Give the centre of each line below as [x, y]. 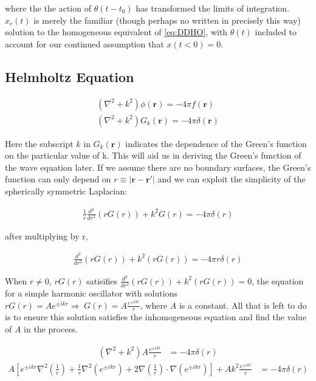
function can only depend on [58, 179]
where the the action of [48, 8]
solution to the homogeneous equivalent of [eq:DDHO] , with [116, 32]
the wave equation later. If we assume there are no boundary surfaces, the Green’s [158, 167]
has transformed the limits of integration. [213, 8]
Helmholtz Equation [70, 76]
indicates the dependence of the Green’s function [216, 143]
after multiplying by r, [46, 235]
